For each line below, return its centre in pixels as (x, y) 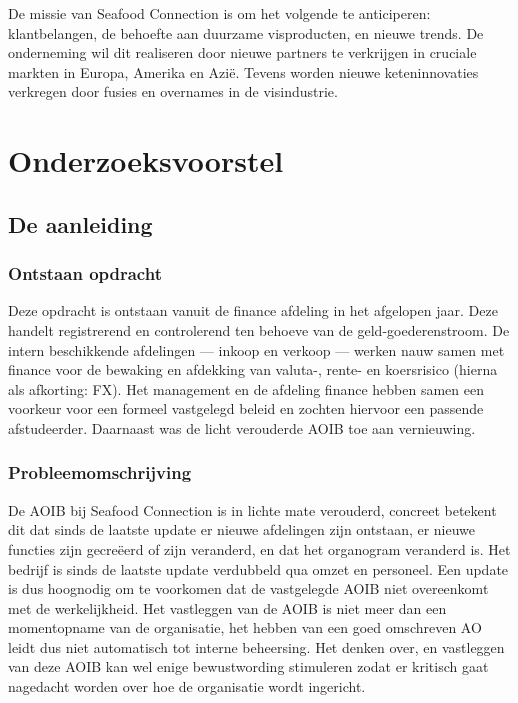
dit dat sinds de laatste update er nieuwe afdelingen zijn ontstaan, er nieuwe (242, 529)
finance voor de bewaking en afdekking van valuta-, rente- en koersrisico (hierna (253, 369)
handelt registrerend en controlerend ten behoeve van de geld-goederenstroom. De (259, 329)
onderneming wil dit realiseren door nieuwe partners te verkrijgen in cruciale (242, 52)
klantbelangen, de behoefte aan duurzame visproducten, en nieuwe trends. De (246, 32)
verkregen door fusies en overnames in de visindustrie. (173, 91)
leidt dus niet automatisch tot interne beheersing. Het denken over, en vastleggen (256, 646)
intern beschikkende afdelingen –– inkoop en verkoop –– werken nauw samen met (256, 349)
